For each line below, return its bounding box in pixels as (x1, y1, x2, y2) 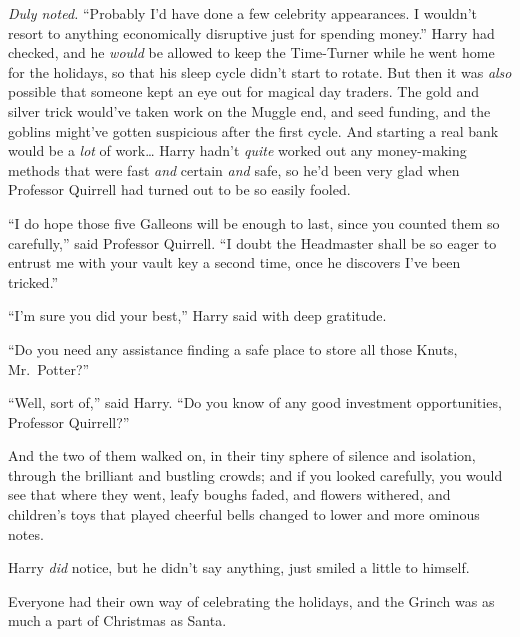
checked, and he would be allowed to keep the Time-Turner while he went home (8, 42, 495, 63)
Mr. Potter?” (8, 358, 90, 379)
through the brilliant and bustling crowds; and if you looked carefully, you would (8, 464, 503, 485)
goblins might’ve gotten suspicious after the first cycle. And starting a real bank (8, 120, 499, 141)
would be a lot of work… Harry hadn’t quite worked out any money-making (8, 140, 467, 161)
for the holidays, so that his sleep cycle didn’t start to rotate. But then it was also (8, 61, 512, 82)
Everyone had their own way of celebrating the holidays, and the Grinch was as (8, 590, 495, 611)
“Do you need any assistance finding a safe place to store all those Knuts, (8, 338, 458, 359)
